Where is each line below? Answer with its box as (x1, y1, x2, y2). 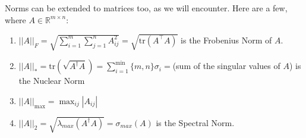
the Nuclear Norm (18, 74, 85, 87)
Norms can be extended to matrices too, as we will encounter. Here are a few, (5, 2, 288, 14)
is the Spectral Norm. (156, 116, 235, 128)
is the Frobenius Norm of (181, 33, 272, 46)
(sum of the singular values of (172, 59, 280, 72)
